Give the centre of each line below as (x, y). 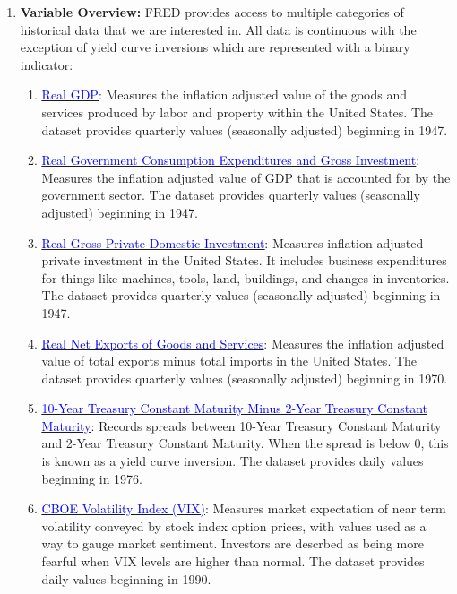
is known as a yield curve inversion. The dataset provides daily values (233, 461)
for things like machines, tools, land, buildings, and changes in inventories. (246, 277)
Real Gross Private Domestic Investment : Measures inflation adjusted (233, 242)
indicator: (47, 64)
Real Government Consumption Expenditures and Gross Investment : (231, 160)
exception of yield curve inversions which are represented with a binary (215, 47)
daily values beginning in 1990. (126, 578)
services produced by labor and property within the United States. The (237, 112)
